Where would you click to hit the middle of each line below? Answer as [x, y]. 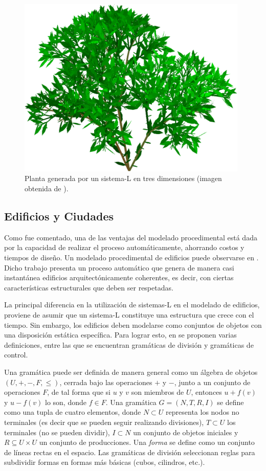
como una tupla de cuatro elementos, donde [73, 412]
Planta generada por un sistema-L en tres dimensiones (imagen [123, 178]
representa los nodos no [203, 412]
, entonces [206, 392]
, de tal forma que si [79, 392]
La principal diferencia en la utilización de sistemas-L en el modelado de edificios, [132, 305]
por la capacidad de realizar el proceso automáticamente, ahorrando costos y [124, 247]
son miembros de [158, 392]
